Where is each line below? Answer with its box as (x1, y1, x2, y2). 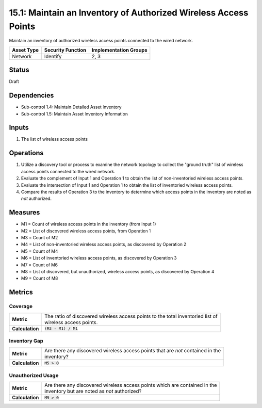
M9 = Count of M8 (21, 276, 58, 281)
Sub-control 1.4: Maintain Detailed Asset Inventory (21, 104, 122, 110)
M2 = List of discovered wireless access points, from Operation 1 (21, 228, 151, 234)
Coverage (9, 303, 33, 310)
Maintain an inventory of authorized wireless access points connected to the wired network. (9, 38, 193, 44)
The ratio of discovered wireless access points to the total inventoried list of (44, 313, 218, 320)
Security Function (44, 47, 87, 53)
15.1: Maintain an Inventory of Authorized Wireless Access (9, 7, 248, 18)
